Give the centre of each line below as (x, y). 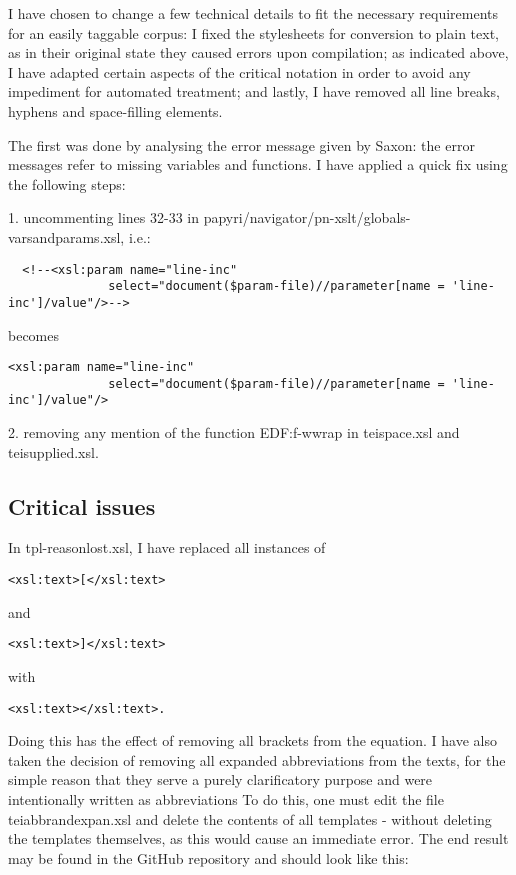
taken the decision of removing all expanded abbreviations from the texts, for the (257, 759)
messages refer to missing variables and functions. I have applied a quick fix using (258, 164)
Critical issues (82, 505)
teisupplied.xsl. (53, 451)
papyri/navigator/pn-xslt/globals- (307, 217)
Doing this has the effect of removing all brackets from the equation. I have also (253, 740)
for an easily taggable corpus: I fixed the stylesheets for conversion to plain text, (253, 32)
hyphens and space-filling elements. (115, 110)
